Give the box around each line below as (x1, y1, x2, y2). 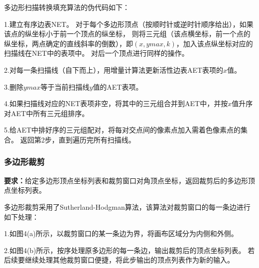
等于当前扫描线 (40, 81, 90, 92)
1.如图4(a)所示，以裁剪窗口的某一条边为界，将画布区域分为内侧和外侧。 (4, 228, 238, 239)
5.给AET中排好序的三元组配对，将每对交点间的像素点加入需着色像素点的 (4, 125, 241, 135)
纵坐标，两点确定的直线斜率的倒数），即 (4, 38, 133, 48)
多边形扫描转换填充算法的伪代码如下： (4, 2, 129, 12)
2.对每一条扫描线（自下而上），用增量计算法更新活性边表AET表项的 (4, 64, 224, 75)
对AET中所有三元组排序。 (4, 108, 89, 118)
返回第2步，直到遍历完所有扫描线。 (20, 134, 135, 144)
